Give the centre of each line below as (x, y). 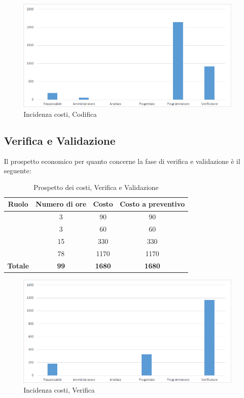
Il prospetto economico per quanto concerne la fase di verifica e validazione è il (122, 161)
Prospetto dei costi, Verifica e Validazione (96, 187)
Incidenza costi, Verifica (59, 389)
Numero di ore (61, 204)
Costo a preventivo (152, 204)
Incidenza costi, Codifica (60, 114)
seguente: (18, 171)
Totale (18, 265)
